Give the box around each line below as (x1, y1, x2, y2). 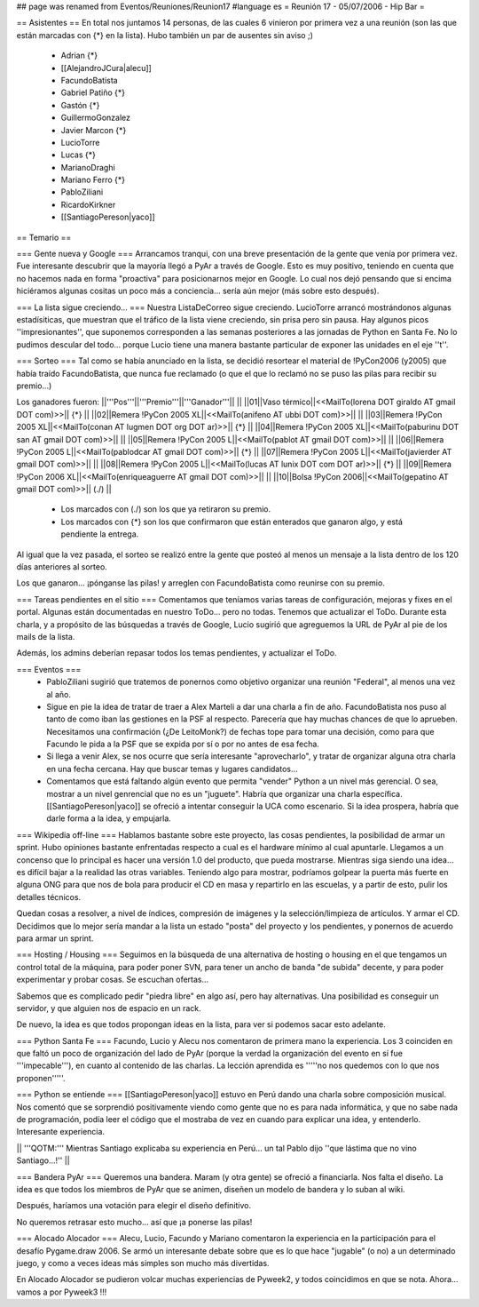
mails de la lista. (16, 631, 75, 642)
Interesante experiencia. (16, 1127, 106, 1137)
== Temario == (16, 232, 72, 243)
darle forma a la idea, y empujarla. (46, 813, 172, 824)
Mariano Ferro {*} (60, 174, 126, 186)
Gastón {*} (60, 100, 100, 110)
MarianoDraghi (60, 162, 115, 172)
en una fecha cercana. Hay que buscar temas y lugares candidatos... (46, 763, 298, 774)
